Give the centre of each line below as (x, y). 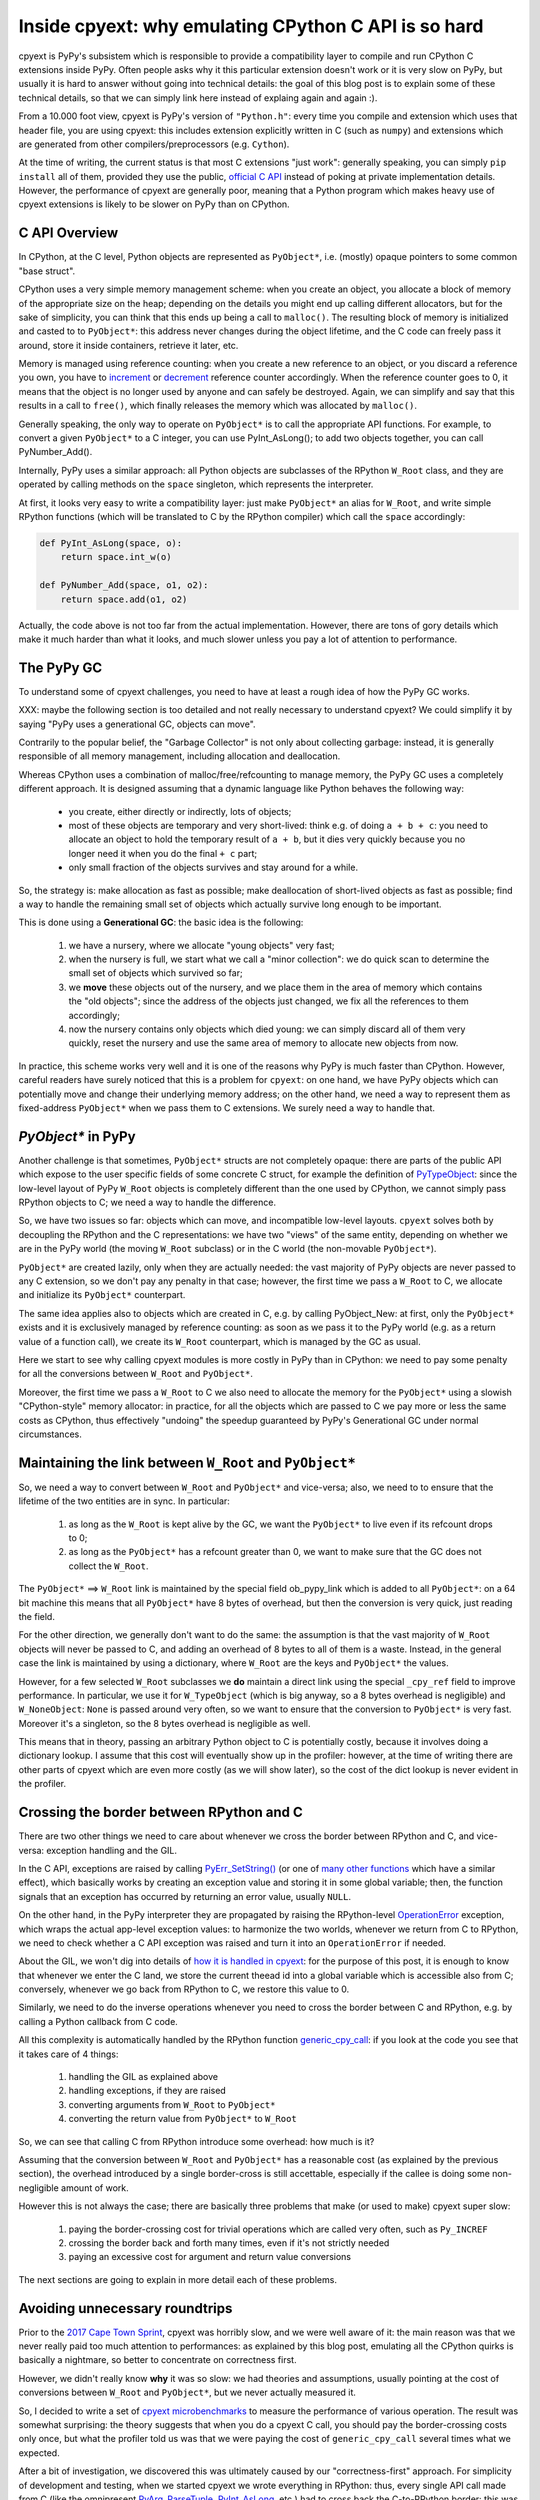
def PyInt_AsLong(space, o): (111, 543)
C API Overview (68, 233)
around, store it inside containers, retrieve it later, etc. (128, 345)
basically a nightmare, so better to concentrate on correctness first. (157, 2360)
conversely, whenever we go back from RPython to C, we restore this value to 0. (184, 1989)
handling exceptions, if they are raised (147, 2091)
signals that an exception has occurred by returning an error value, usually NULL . (185, 1896)
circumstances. (50, 1434)
